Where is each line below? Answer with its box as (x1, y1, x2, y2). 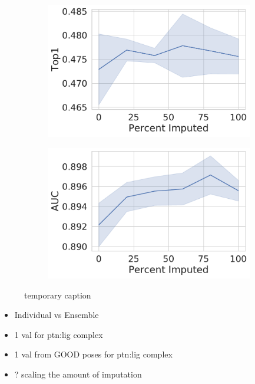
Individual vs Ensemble (14, 308, 99, 321)
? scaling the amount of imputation (14, 367, 142, 380)
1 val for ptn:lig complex (14, 328, 103, 340)
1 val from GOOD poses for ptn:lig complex (14, 348, 173, 360)
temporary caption (24, 288, 91, 301)
